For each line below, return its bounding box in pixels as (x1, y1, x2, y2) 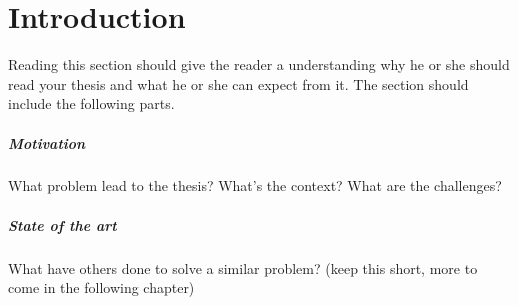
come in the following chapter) (8, 277, 195, 298)
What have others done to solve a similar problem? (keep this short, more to (8, 257, 478, 278)
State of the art (8, 214, 117, 235)
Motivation (8, 132, 86, 153)
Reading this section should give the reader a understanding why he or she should (8, 54, 510, 75)
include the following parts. (8, 93, 175, 114)
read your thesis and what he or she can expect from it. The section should (8, 73, 469, 94)
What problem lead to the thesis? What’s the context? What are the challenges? (8, 175, 502, 196)
